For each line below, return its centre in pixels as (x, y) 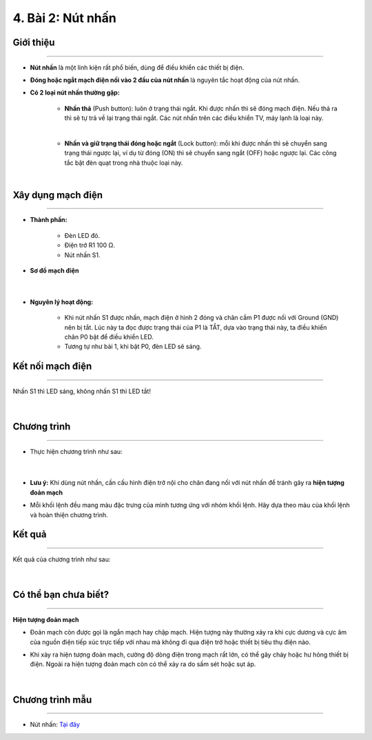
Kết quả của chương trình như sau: (62, 559)
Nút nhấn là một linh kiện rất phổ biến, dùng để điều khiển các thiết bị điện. (137, 67)
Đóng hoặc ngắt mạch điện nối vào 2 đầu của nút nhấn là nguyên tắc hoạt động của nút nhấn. (165, 80)
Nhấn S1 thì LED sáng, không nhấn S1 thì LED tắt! (82, 391)
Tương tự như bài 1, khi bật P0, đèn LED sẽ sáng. (133, 347)
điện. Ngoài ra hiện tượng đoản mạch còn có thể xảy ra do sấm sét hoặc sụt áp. (143, 664)
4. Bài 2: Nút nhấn (64, 18)
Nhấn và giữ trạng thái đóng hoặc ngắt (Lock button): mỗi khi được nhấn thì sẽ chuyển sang (196, 143)
